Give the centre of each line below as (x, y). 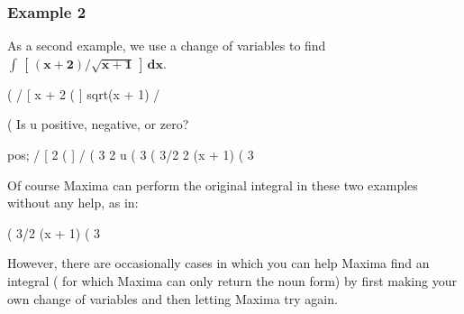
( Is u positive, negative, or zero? (98, 124)
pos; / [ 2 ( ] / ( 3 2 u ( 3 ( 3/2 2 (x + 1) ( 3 (131, 154)
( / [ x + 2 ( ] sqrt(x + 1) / (84, 93)
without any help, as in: (73, 203)
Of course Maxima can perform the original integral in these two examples (213, 185)
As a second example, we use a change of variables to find (167, 46)
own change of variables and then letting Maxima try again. (173, 298)
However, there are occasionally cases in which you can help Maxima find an (218, 263)
